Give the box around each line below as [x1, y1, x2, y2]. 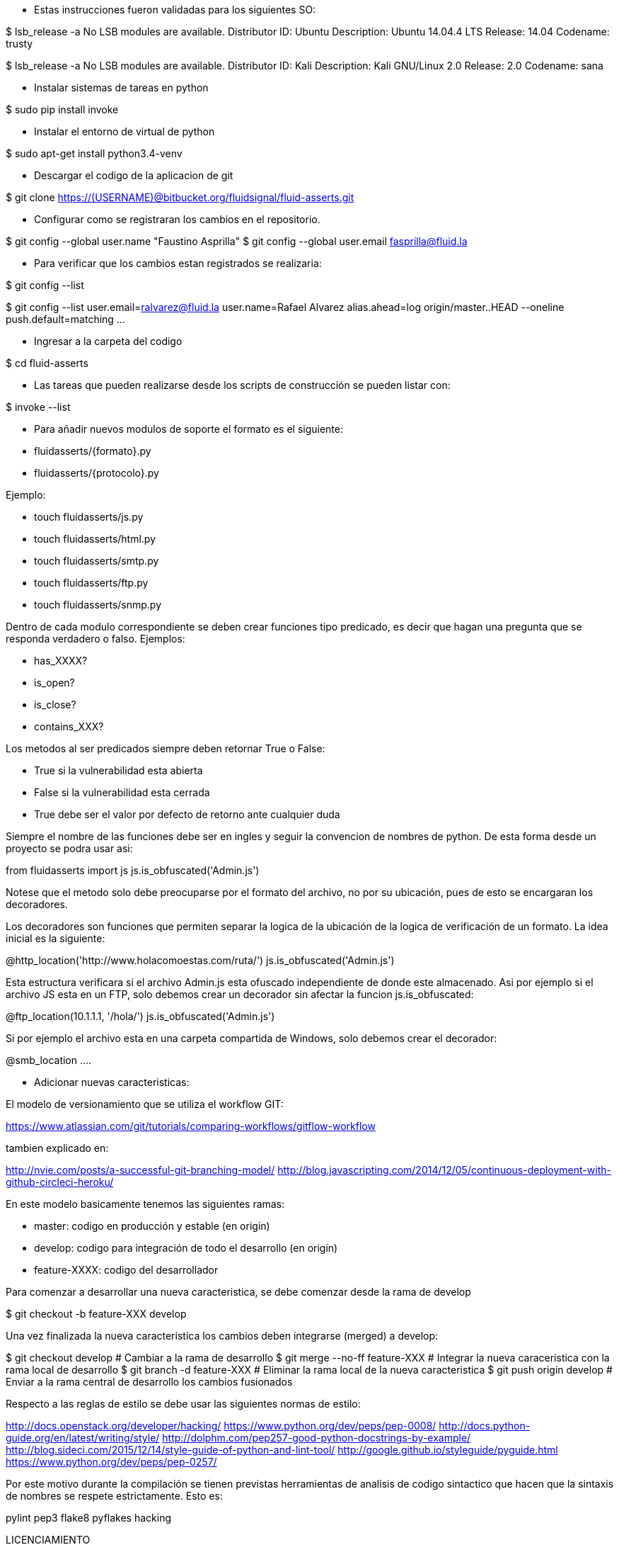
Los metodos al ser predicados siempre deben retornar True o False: [6, 742, 325, 754]
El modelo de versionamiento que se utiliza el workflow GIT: [6, 1098, 284, 1110]
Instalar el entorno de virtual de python [34, 125, 215, 137]
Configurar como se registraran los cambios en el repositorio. [34, 213, 320, 225]
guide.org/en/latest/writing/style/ [6, 1432, 160, 1444]
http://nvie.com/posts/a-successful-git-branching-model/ [6, 1164, 275, 1176]
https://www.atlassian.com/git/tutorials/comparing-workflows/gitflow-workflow [6, 1120, 376, 1132]
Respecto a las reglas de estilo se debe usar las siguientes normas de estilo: [6, 1398, 361, 1410]
